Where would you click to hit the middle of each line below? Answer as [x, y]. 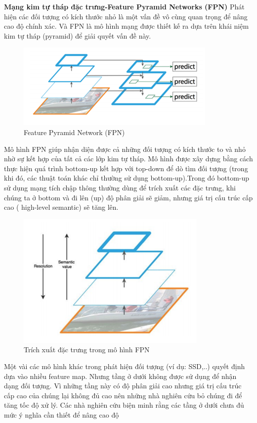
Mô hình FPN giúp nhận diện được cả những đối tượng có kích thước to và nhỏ [125, 149]
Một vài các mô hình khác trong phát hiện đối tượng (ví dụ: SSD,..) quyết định [125, 366]
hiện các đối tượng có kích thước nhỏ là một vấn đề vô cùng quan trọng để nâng [126, 16]
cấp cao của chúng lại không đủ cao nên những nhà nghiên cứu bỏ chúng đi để [123, 395]
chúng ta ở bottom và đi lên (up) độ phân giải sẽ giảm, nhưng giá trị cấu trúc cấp [128, 197]
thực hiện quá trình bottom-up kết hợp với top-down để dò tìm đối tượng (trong [126, 168]
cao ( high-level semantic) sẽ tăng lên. [61, 207]
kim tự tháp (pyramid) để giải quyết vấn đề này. [78, 35]
